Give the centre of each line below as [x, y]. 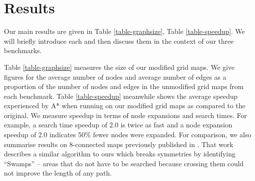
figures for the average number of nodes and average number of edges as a [115, 76]
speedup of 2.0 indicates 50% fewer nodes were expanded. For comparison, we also [128, 135]
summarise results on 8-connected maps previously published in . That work [119, 144]
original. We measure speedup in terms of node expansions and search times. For [126, 115]
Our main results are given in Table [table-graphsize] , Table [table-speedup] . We [125, 31]
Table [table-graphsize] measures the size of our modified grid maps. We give [119, 67]
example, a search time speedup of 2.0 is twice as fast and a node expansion [118, 125]
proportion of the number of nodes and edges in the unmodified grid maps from [124, 86]
